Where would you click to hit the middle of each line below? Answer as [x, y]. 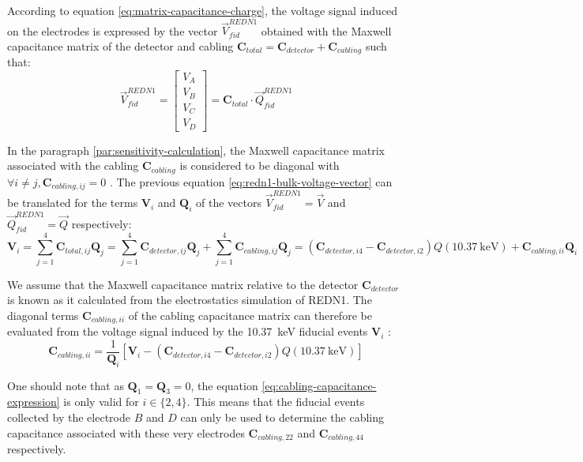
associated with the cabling [73, 165]
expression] [34, 402]
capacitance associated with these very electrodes [126, 432]
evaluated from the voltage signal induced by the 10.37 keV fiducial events [188, 331]
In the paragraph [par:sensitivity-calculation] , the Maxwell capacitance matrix [196, 150]
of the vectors [229, 203]
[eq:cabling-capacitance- [319, 385]
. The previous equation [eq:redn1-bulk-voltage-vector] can [251, 181]
